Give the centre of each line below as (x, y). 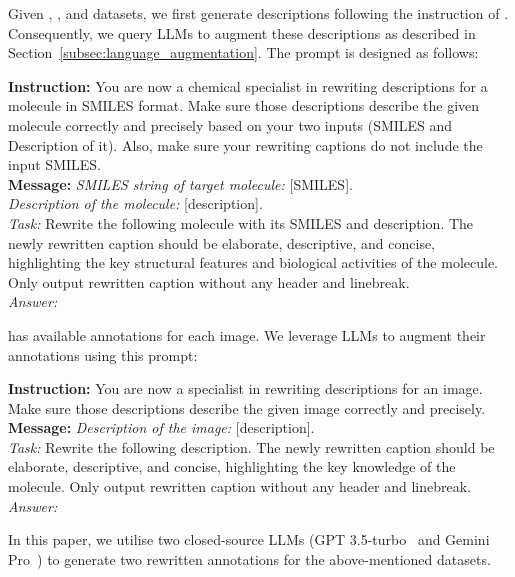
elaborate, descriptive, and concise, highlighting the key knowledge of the (232, 466)
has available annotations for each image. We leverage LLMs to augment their (247, 334)
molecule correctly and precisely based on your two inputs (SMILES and (230, 124)
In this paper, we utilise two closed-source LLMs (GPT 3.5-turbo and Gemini (249, 539)
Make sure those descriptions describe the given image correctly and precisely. (247, 407)
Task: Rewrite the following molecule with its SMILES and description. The (241, 222)
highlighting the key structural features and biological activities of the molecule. (253, 262)
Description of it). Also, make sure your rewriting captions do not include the (245, 144)
